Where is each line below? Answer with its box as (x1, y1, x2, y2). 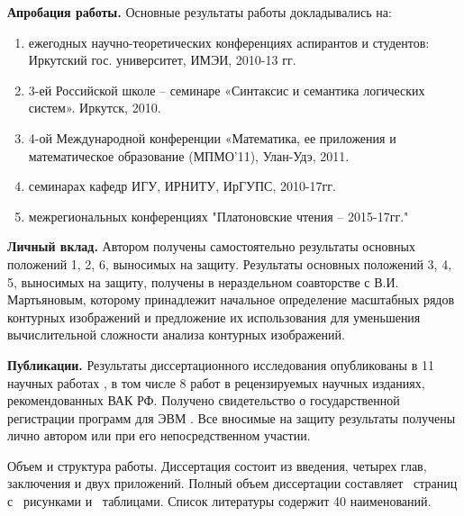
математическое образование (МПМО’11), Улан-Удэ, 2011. (28, 146, 350, 165)
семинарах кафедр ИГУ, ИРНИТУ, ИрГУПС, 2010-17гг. (28, 177, 336, 195)
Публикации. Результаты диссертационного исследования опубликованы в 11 (7, 355, 434, 374)
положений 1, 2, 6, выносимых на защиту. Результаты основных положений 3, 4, (7, 254, 452, 273)
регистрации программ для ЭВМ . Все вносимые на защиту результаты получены (7, 408, 456, 427)
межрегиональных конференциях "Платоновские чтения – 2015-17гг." (28, 206, 409, 225)
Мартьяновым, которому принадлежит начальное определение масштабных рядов (7, 290, 455, 309)
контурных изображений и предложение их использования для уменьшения (7, 307, 421, 326)
